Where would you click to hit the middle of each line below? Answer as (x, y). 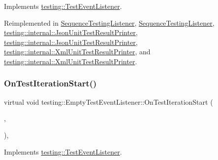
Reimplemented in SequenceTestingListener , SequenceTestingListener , (109, 22)
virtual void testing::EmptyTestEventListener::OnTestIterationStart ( (109, 101)
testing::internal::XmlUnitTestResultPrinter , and (77, 52)
